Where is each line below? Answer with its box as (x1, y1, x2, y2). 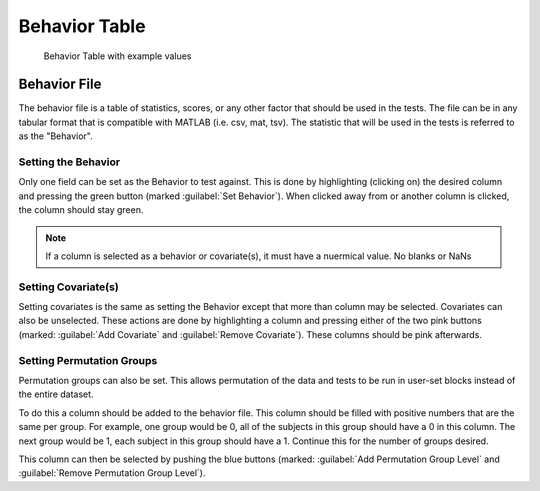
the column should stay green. (18, 204, 144, 216)
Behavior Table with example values (43, 50, 192, 62)
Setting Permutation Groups (18, 353, 158, 367)
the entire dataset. (18, 388, 94, 400)
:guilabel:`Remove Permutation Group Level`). (18, 467, 206, 479)
